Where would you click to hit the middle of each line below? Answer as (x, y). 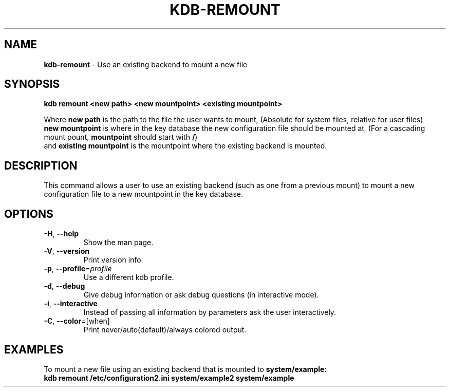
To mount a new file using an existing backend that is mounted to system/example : (185, 369)
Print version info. (113, 260)
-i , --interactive (71, 304)
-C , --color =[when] (77, 321)
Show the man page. (118, 243)
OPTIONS (29, 214)
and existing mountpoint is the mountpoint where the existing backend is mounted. (185, 146)
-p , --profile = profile (78, 269)
